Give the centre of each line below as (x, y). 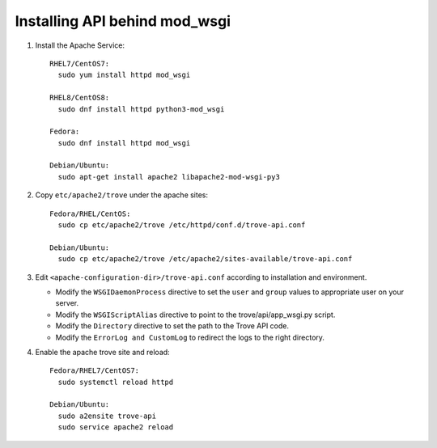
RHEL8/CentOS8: (80, 98)
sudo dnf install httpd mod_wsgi (124, 143)
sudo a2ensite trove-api (107, 416)
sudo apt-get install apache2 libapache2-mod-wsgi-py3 (169, 177)
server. (67, 303)
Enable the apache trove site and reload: (102, 352)
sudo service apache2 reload (116, 427)
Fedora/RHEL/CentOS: (90, 213)
